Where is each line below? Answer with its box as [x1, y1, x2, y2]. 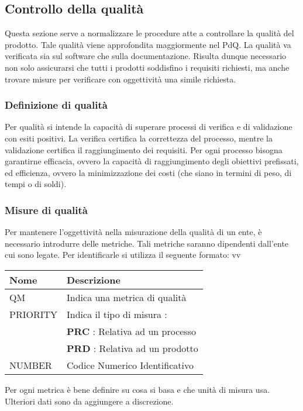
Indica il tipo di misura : [67, 307, 167, 321]
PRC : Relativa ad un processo [67, 324, 196, 338]
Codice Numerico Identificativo [67, 358, 194, 372]
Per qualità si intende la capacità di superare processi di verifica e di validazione [5, 120, 292, 133]
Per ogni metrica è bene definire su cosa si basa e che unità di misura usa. [5, 383, 270, 395]
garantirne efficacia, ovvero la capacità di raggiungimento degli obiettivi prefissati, [5, 155, 299, 167]
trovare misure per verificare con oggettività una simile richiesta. [5, 72, 236, 85]
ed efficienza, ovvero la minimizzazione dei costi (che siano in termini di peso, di [5, 166, 292, 178]
